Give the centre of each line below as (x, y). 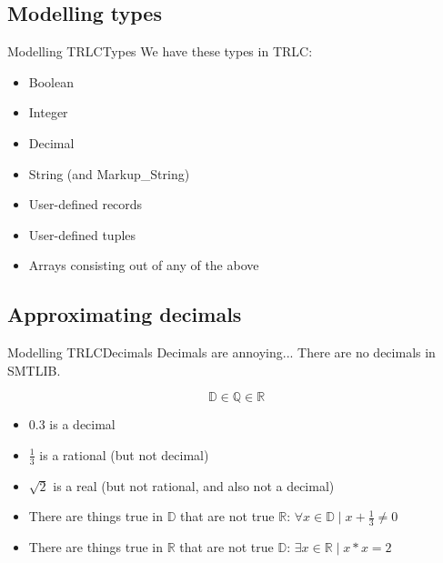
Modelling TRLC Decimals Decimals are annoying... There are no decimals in (221, 352)
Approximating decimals (125, 314)
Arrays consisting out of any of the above (144, 265)
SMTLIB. (34, 370)
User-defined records (86, 204)
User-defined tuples (82, 234)
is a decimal (82, 424)
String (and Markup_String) (109, 173)
